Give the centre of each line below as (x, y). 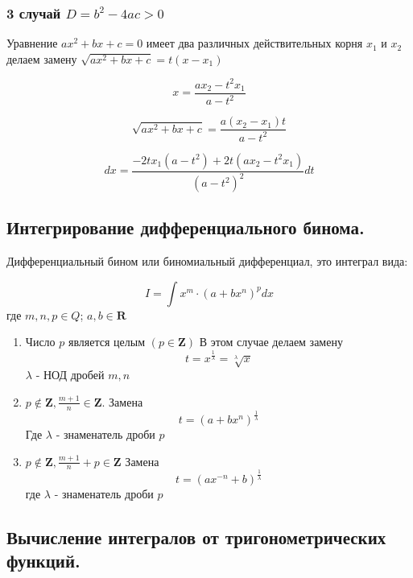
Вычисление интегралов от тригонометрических (196, 537)
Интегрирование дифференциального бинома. (186, 227)
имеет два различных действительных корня (254, 43)
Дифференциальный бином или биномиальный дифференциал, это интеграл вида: (207, 261)
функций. (43, 561)
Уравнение (32, 43)
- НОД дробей (70, 375)
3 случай (34, 12)
